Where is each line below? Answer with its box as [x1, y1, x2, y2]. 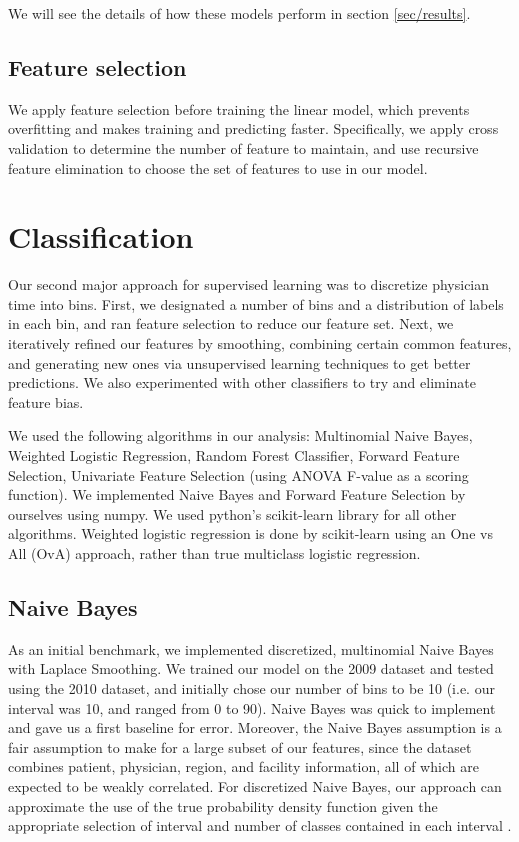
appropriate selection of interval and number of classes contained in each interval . [8, 815, 512, 836]
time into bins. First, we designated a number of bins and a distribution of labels [8, 293, 504, 314]
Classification [8, 216, 194, 257]
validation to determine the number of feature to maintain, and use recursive [8, 137, 479, 158]
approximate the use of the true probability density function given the [8, 795, 438, 816]
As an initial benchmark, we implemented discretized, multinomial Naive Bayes [8, 638, 494, 659]
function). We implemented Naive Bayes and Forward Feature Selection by [8, 484, 466, 505]
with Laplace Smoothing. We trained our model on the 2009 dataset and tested [8, 658, 494, 679]
